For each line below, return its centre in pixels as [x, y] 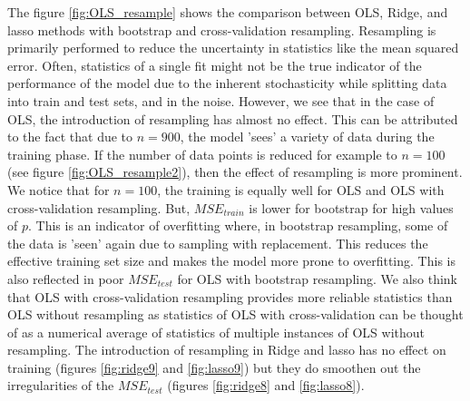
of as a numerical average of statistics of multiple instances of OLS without [216, 332]
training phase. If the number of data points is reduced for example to [202, 154]
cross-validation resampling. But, [99, 207]
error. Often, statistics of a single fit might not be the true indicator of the [215, 65]
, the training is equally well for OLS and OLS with [301, 189]
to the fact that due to [70, 137]
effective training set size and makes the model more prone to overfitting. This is [231, 261]
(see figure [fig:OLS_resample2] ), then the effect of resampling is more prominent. [235, 172]
